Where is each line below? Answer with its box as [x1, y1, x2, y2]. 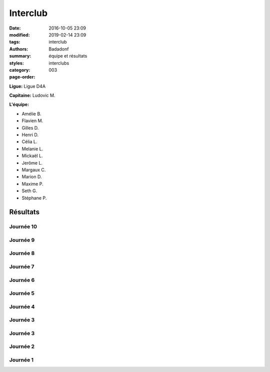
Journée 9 [9, 236, 35, 243]
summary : [9, 53, 31, 59]
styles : [9, 60, 24, 66]
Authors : [9, 46, 28, 52]
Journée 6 [9, 276, 35, 283]
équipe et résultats [48, 53, 87, 59]
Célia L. [21, 139, 37, 145]
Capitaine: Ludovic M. [9, 93, 55, 99]
